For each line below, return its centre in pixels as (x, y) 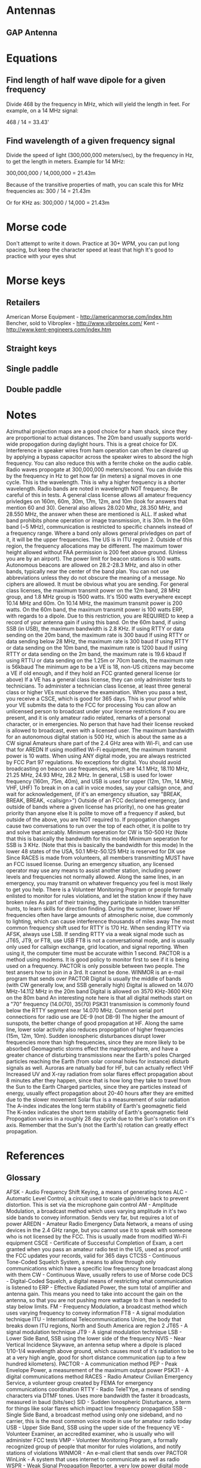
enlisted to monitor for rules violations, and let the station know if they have (99, 896)
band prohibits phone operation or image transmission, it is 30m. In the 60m (100, 520)
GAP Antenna (32, 33)
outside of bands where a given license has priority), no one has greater (95, 807)
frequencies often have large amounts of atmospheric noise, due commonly (100, 915)
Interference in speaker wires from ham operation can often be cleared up (98, 450)
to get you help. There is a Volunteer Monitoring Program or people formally (100, 889)
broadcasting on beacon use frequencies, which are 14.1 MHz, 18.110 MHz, (98, 769)
